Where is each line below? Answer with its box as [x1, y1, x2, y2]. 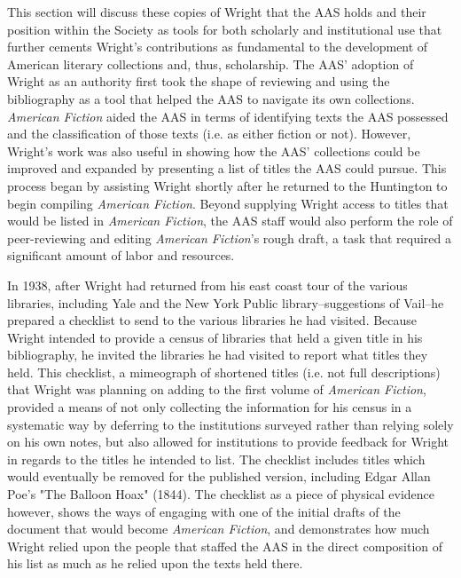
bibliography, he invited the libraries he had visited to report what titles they [7, 345, 428, 364]
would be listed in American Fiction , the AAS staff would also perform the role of [7, 211, 453, 230]
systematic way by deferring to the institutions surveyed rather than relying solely [7, 415, 454, 433]
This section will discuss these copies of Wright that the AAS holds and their [7, 3, 426, 20]
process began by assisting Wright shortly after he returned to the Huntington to [7, 176, 448, 194]
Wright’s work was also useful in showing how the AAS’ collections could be [7, 141, 420, 160]
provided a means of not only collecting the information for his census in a [7, 398, 412, 416]
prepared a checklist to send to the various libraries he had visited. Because [7, 311, 418, 329]
